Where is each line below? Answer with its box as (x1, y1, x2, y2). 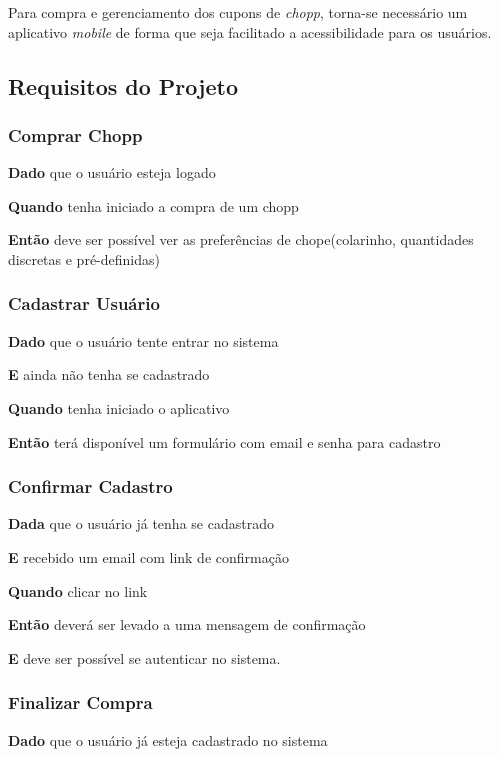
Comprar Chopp (8, 122, 143, 147)
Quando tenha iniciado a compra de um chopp (8, 195, 299, 216)
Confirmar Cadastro (8, 474, 173, 499)
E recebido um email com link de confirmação (8, 546, 289, 567)
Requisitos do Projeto (8, 70, 238, 101)
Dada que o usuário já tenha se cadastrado (8, 513, 274, 534)
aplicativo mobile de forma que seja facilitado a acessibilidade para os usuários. (8, 21, 492, 42)
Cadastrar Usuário (8, 291, 160, 316)
